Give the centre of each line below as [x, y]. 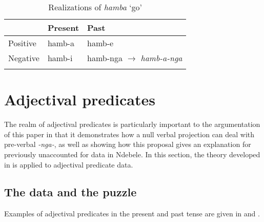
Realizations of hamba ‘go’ [95, 7]
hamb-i [60, 58]
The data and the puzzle [70, 192]
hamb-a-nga [161, 58]
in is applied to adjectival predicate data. [69, 164]
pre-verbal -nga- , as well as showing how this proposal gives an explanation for [128, 144]
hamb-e [100, 43]
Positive [22, 43]
